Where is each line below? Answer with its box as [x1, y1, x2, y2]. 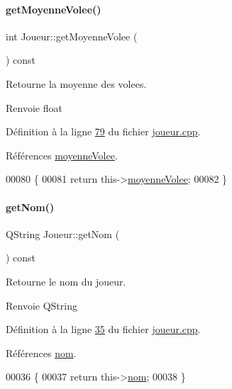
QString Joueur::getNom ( [6, 226, 120, 241]
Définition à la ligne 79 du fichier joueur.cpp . [6, 124, 201, 139]
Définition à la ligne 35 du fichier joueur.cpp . [6, 322, 201, 337]
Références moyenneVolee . [6, 147, 118, 162]
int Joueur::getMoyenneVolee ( [6, 28, 138, 43]
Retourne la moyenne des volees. [6, 76, 147, 91]
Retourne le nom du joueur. [6, 274, 126, 288]
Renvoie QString [6, 298, 77, 312]
